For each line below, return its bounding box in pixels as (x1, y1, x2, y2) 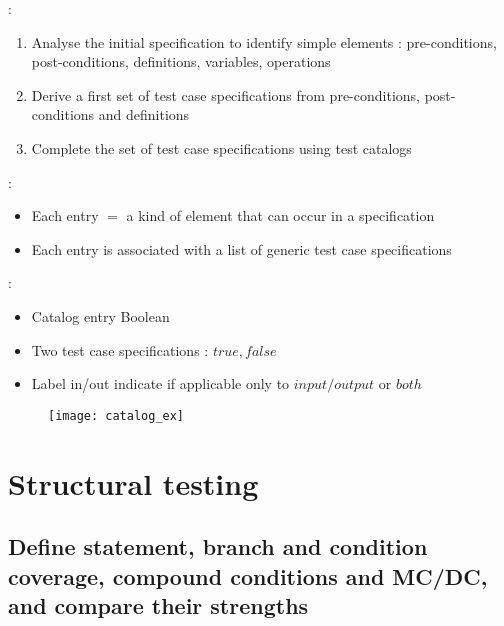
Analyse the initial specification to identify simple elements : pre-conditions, (31, 31, 497, 52)
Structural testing (8, 462, 259, 503)
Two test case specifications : (31, 339, 209, 360)
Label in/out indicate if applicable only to (31, 373, 290, 394)
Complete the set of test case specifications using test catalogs (31, 137, 412, 158)
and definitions (98, 104, 190, 125)
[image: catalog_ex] (48, 408, 185, 423)
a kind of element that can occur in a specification (126, 205, 435, 226)
